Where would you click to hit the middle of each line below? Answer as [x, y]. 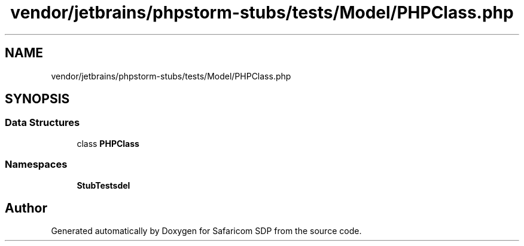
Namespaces [36, 164]
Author [26, 208]
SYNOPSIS [37, 99]
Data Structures [42, 123]
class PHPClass [108, 143]
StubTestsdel [103, 185]
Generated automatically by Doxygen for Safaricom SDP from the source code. [206, 231]
